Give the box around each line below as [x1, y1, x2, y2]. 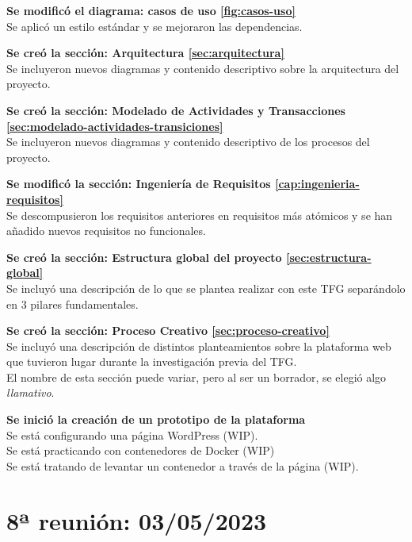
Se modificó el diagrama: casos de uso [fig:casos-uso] [6, 2, 296, 18]
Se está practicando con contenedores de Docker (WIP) [6, 442, 275, 459]
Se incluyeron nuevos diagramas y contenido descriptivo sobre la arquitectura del [6, 60, 399, 76]
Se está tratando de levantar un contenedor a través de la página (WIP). [6, 457, 359, 474]
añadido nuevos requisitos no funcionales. [6, 222, 206, 239]
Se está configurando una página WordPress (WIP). [6, 426, 258, 443]
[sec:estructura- [285, 248, 372, 265]
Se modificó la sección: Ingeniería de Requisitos [6, 175, 271, 192]
